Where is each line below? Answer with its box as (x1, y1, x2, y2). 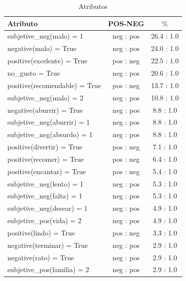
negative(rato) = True (7, 252, 74, 262)
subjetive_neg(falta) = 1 (7, 190, 82, 201)
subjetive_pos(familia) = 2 (7, 264, 89, 275)
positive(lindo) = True (7, 227, 75, 237)
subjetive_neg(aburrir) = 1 (7, 117, 90, 127)
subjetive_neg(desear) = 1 (7, 203, 88, 213)
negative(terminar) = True (7, 239, 88, 250)
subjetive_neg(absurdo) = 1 (7, 129, 93, 140)
